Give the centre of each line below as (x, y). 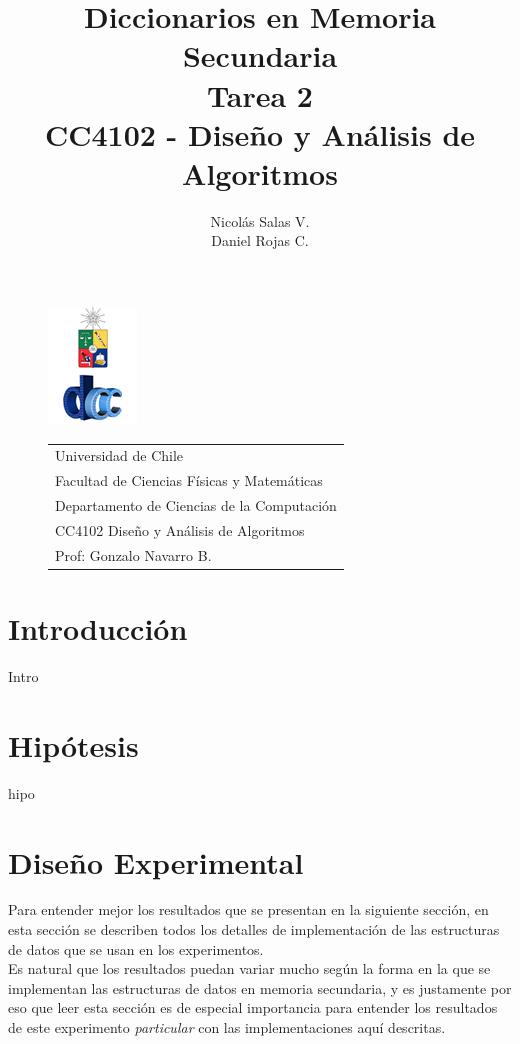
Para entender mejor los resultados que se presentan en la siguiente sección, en (248, 909)
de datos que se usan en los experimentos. (136, 948)
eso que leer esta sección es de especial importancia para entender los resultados (253, 1007)
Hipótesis (73, 744)
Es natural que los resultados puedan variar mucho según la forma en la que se (249, 968)
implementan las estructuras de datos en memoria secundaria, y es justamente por (260, 987)
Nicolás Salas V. (260, 220)
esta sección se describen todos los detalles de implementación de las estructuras (254, 929)
